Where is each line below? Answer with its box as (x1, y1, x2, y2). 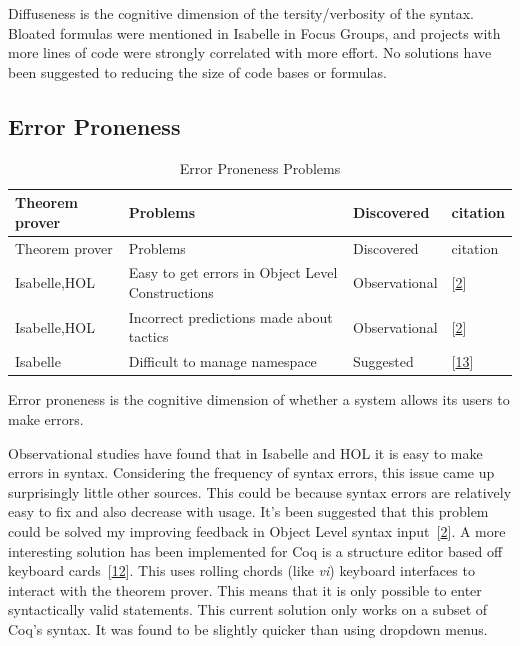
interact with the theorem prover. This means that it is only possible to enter (8, 579, 482, 600)
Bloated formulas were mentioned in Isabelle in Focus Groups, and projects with (8, 22, 501, 43)
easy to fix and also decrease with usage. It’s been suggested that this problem (8, 501, 489, 522)
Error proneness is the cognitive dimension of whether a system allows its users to (8, 389, 510, 410)
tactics (128, 326, 169, 347)
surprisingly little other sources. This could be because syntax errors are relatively (8, 481, 512, 502)
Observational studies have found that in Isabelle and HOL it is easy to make (8, 442, 483, 463)
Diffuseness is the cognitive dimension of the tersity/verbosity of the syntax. (8, 3, 474, 23)
